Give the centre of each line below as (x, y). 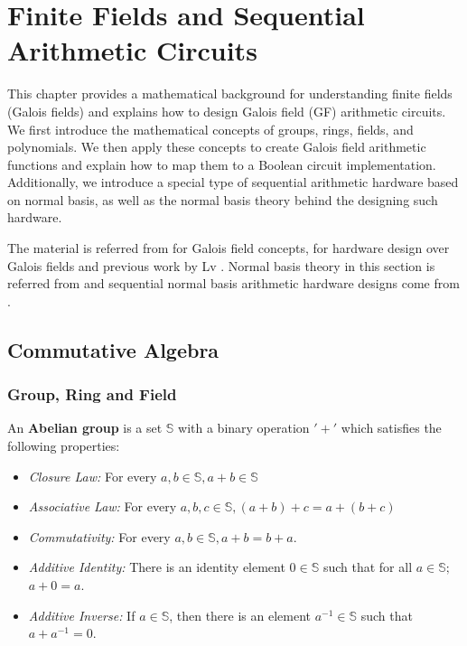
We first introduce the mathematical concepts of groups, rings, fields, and (210, 129)
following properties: (64, 446)
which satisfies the (391, 428)
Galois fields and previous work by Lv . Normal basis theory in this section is (221, 265)
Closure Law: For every (93, 476)
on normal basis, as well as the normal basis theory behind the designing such (223, 199)
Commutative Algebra (113, 349)
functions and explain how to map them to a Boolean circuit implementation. (222, 164)
